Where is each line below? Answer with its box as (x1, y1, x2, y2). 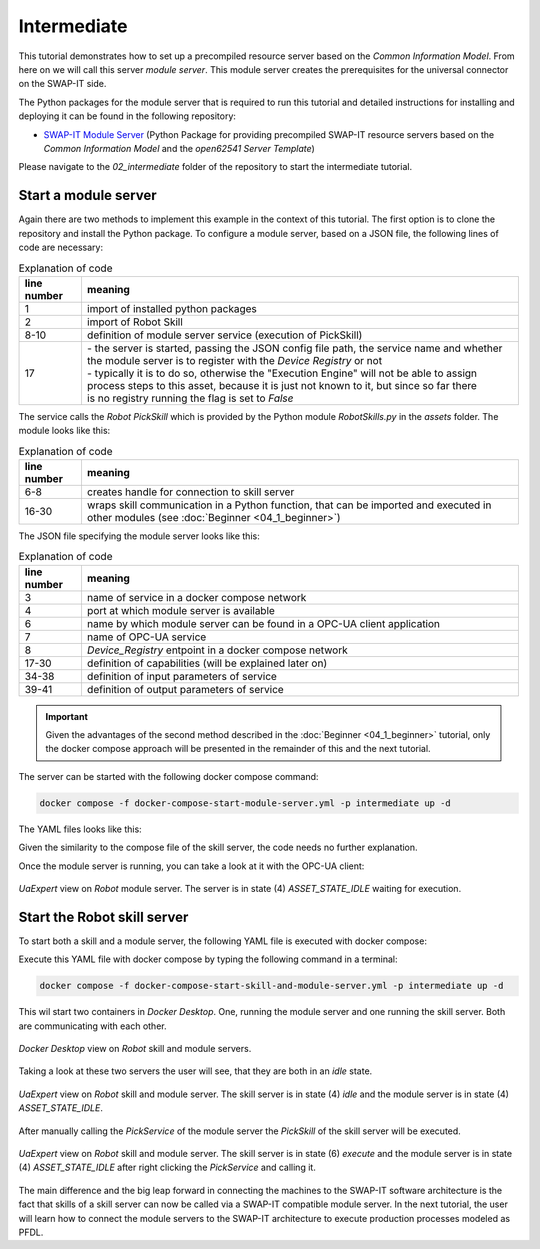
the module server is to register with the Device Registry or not (86, 353, 383, 367)
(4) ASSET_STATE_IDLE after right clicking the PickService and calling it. (18, 1161, 317, 1174)
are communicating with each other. (18, 1020, 167, 1032)
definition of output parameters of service (86, 682, 284, 696)
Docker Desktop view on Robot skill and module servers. (18, 1043, 252, 1055)
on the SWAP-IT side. (18, 78, 107, 90)
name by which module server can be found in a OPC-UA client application (86, 616, 440, 630)
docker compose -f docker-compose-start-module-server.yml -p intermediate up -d (39, 797, 452, 809)
